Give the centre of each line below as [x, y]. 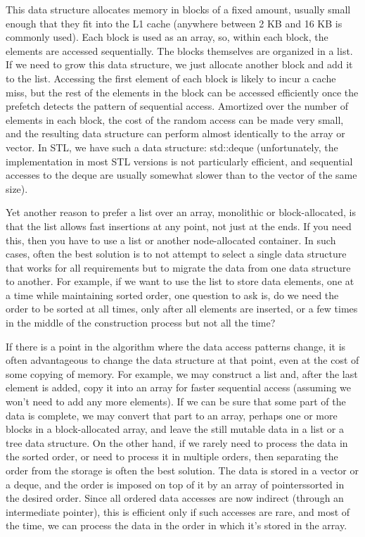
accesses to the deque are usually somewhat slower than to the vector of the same [181, 175]
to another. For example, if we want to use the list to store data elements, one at [180, 281]
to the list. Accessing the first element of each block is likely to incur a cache [171, 78]
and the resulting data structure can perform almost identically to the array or [175, 133]
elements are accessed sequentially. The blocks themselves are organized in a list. [179, 50]
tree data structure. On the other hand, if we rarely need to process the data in [177, 442]
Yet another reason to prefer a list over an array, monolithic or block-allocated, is [181, 212]
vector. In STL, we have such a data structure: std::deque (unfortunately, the [172, 147]
